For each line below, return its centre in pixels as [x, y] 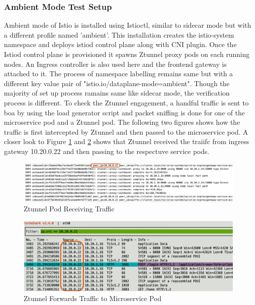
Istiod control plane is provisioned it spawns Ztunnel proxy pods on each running [127, 54]
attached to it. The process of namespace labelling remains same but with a [118, 74]
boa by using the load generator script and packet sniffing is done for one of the [125, 112]
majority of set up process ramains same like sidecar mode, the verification [117, 93]
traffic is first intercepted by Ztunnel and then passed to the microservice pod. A [126, 131]
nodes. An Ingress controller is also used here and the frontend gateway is [115, 64]
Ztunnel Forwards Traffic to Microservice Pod [93, 298]
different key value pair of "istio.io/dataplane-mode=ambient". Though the [117, 83]
